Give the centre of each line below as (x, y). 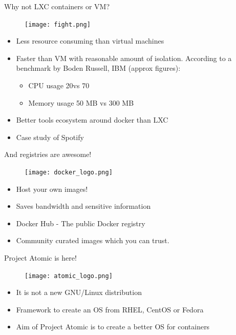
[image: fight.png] (58, 24)
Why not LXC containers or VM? (57, 6)
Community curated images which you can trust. (93, 240)
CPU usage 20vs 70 (59, 85)
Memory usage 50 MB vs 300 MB (81, 102)
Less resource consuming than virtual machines (90, 41)
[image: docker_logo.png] (69, 172)
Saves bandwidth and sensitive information (83, 206)
